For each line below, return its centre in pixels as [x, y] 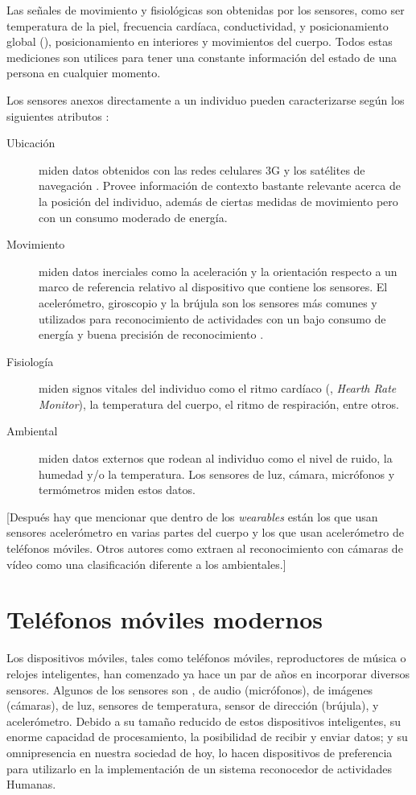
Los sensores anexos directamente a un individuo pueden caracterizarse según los [206, 99]
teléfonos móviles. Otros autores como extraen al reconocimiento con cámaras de [205, 548]
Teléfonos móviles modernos [165, 619]
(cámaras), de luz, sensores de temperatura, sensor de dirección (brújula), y [193, 705]
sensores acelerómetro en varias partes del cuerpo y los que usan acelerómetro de [205, 532]
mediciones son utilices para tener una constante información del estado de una [202, 57]
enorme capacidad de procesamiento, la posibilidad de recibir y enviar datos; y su [207, 737]
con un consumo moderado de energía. [133, 217]
